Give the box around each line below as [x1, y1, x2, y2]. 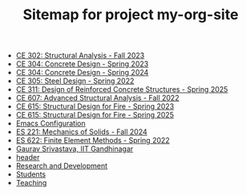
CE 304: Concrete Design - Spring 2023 [15, 59, 149, 69]
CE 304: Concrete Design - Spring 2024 [15, 68, 149, 78]
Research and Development [15, 161, 108, 171]
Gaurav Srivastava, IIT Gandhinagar [15, 144, 134, 153]
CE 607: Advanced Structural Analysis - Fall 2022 [15, 94, 179, 103]
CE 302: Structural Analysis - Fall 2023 [15, 50, 145, 61]
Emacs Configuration [15, 118, 86, 129]
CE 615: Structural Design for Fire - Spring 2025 [15, 110, 175, 120]
